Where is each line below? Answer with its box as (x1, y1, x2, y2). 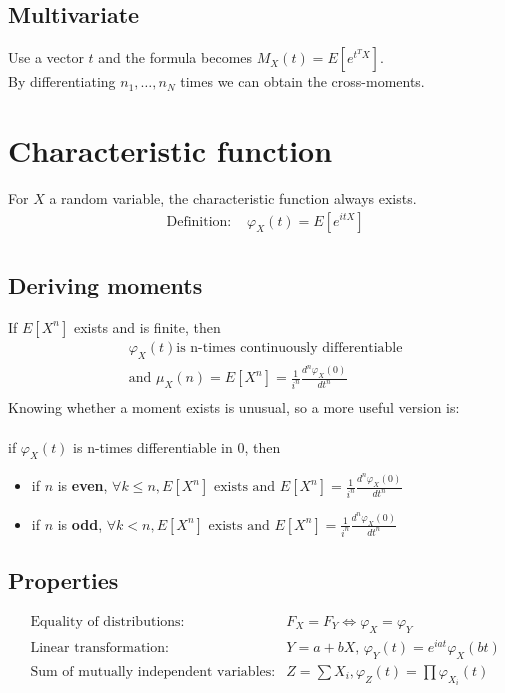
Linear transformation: (30, 640, 169, 655)
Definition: (166, 214, 232, 229)
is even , (57, 475, 108, 496)
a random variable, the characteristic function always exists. (49, 187, 417, 208)
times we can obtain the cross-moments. (180, 71, 425, 92)
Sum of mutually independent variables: (30, 664, 276, 679)
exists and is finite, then (73, 316, 221, 337)
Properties (8, 565, 119, 596)
